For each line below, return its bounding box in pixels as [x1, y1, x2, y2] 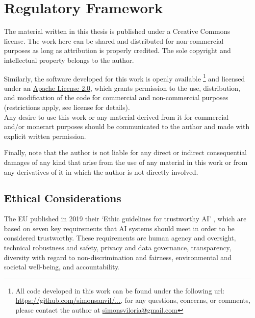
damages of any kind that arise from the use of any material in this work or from [4, 157, 248, 167]
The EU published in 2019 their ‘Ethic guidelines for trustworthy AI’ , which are [4, 213, 247, 224]
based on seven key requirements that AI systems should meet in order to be [4, 223, 235, 233]
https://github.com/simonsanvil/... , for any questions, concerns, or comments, [15, 295, 251, 305]
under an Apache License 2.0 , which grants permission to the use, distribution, [4, 82, 240, 93]
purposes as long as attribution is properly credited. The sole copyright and [4, 45, 231, 55]
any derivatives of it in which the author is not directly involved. [4, 166, 198, 177]
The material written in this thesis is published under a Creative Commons [4, 26, 230, 36]
